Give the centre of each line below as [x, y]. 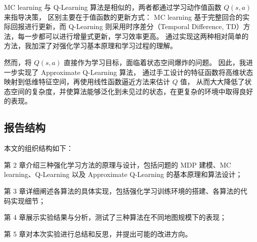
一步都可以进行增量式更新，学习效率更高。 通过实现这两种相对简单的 [136, 36]
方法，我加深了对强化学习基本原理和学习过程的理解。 [90, 46]
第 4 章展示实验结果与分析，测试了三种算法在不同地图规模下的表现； [115, 217]
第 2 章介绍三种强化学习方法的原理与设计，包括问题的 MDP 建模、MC [118, 164]
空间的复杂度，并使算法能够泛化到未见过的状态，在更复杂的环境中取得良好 [132, 91]
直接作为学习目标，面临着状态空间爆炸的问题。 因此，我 [155, 62]
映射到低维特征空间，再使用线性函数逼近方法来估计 [87, 82]
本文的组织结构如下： [39, 148]
